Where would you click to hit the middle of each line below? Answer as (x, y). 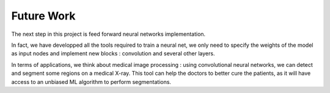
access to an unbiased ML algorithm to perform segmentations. (91, 81)
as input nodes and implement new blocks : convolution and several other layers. (113, 53)
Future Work (43, 16)
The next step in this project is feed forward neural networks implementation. (108, 34)
